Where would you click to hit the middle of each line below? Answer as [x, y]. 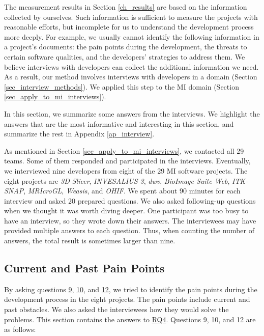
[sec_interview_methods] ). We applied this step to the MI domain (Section [122, 86]
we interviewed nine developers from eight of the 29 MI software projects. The [126, 170]
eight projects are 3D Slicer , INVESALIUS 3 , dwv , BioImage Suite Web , [117, 180]
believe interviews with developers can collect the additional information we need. [131, 66]
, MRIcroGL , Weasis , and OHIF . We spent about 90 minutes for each [132, 191]
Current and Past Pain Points [84, 268]
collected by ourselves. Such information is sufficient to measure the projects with [131, 17]
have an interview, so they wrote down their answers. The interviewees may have [130, 220]
